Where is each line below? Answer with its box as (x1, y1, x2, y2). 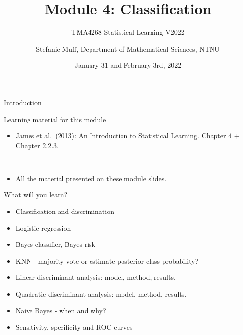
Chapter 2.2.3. (15, 140, 59, 150)
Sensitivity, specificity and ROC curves (15, 322, 133, 332)
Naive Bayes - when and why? (15, 305, 106, 315)
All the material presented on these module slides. (15, 173, 167, 183)
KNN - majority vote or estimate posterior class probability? (15, 255, 199, 266)
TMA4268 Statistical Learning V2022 (71, 27, 184, 37)
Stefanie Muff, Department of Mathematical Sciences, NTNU (36, 43, 220, 54)
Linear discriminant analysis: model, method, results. (15, 272, 176, 282)
